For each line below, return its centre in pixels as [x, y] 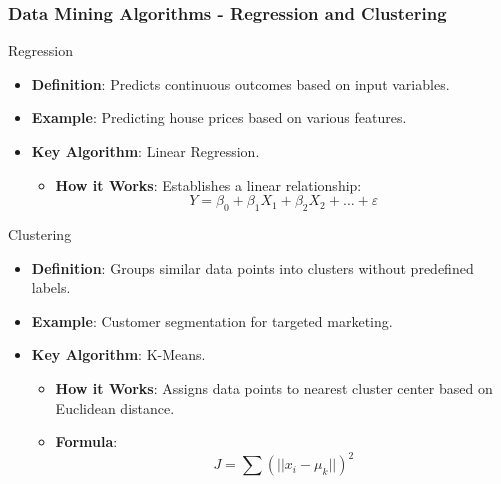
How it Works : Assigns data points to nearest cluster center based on [274, 387]
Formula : [86, 441]
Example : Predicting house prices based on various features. [219, 117]
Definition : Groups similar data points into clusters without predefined [252, 267]
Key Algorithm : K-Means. [118, 354]
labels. [51, 287]
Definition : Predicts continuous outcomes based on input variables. [240, 83]
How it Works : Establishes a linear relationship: [208, 184]
